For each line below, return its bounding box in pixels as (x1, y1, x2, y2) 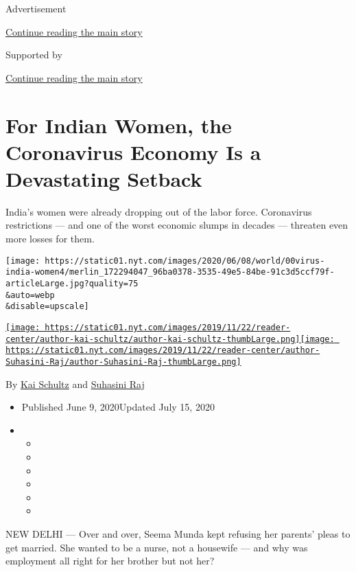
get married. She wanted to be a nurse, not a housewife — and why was (5, 540, 308, 554)
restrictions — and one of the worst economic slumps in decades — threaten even (5, 218, 348, 232)
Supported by (5, 47, 62, 62)
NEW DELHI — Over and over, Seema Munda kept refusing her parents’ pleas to (5, 526, 351, 540)
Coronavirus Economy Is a (5, 137, 261, 165)
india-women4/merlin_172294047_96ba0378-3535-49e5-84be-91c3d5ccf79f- (5, 267, 335, 277)
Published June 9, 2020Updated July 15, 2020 (21, 400, 215, 414)
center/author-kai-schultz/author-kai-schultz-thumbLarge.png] (5, 334, 300, 344)
